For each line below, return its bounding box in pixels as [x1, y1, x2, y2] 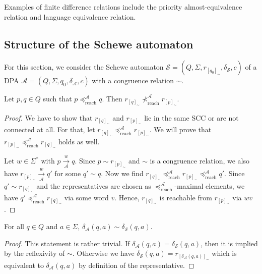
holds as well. [58, 136, 100, 146]
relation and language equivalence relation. [4, 11, 136, 22]
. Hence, [114, 192, 140, 202]
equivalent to [4, 259, 44, 270]
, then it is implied [201, 238, 258, 248]
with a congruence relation [92, 75, 174, 86]
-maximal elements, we [174, 180, 245, 191]
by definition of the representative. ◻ [79, 259, 194, 270]
